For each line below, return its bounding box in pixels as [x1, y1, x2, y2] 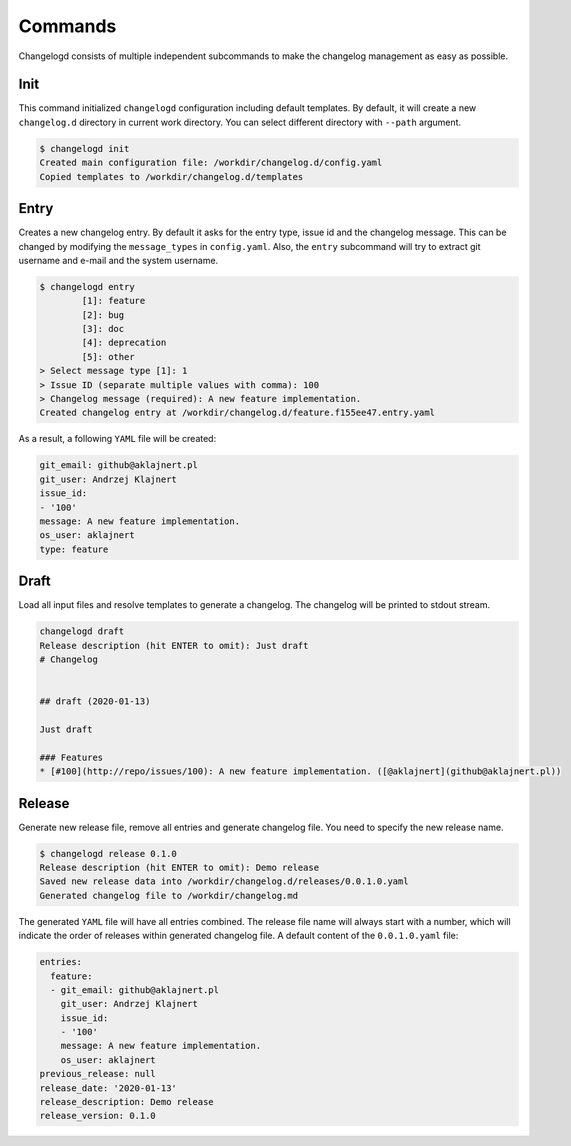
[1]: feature [81, 295, 146, 307]
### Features [39, 751, 104, 763]
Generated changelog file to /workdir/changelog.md [39, 890, 299, 901]
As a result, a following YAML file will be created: [18, 433, 217, 445]
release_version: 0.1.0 [39, 1110, 157, 1122]
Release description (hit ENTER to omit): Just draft [39, 640, 309, 651]
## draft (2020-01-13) [39, 696, 151, 707]
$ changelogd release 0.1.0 [39, 848, 177, 859]
